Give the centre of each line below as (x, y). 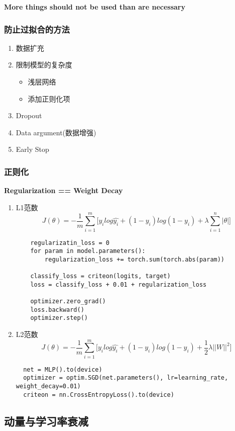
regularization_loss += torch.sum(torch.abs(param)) (135, 259)
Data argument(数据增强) (56, 132)
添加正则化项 (49, 98)
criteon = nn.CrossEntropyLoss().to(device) (99, 395)
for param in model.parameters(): (88, 251)
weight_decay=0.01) (48, 386)
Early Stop (32, 149)
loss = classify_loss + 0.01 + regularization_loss (119, 284)
